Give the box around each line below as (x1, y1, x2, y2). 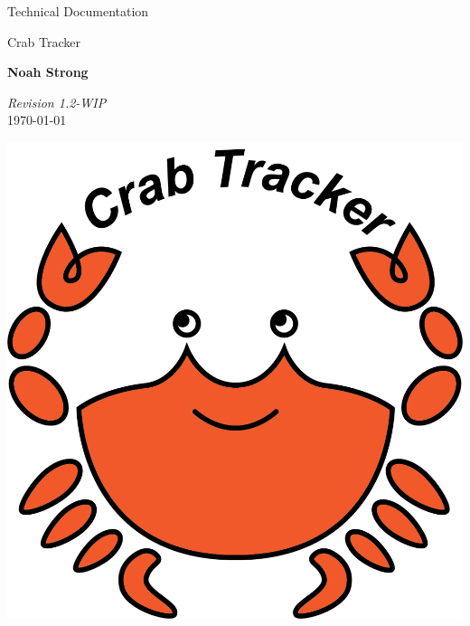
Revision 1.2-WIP (7, 92, 107, 111)
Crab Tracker (7, 32, 81, 51)
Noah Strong (7, 62, 89, 81)
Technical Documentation (7, 2, 149, 20)
